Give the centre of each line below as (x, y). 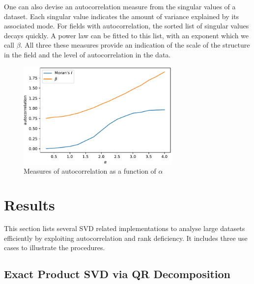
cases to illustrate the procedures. (55, 247)
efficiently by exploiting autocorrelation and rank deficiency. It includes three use (126, 238)
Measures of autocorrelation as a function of (90, 171)
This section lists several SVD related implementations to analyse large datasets (125, 228)
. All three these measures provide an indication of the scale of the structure (135, 45)
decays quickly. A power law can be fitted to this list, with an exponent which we (127, 35)
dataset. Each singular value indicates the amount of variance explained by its (122, 16)
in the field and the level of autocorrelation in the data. (87, 54)
